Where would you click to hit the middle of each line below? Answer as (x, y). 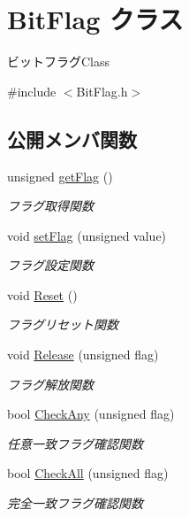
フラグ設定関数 (50, 265)
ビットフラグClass (59, 62)
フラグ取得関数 (50, 206)
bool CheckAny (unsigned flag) (91, 414)
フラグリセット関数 (63, 324)
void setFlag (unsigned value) (87, 235)
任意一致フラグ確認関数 (75, 443)
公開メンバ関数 (72, 139)
